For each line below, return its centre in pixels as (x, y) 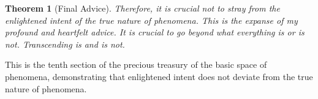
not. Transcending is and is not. (65, 44)
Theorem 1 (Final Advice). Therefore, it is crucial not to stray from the (142, 8)
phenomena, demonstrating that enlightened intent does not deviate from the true (159, 76)
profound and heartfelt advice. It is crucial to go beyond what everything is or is (155, 32)
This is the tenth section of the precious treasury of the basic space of (136, 64)
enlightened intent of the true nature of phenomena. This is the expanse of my (151, 20)
